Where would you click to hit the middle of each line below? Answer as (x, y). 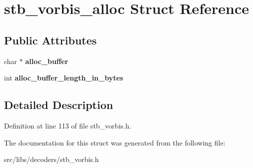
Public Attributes (50, 40)
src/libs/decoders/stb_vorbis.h (51, 159)
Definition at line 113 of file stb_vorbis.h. (68, 125)
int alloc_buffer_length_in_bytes (64, 78)
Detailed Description (59, 105)
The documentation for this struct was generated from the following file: (115, 142)
